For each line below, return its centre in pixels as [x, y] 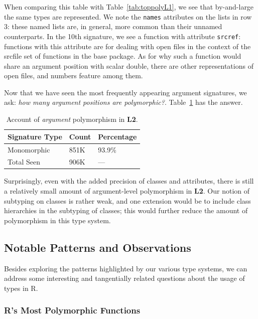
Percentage [117, 136]
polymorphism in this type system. [57, 220]
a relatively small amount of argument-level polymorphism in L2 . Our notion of [127, 191]
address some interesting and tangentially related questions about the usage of [124, 278]
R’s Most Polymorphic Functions [72, 310]
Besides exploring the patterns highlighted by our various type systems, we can [126, 268]
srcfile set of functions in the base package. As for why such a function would [123, 56]
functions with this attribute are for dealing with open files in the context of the [127, 46]
